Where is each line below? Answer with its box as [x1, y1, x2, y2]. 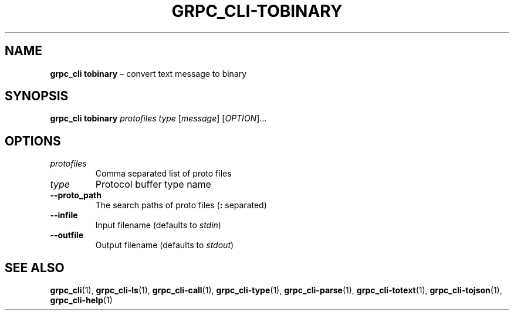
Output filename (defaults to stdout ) [95, 240, 234, 250]
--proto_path [50, 190, 102, 201]
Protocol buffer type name [95, 178, 211, 191]
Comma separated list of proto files [95, 168, 232, 179]
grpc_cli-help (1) [50, 295, 113, 306]
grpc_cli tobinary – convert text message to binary [50, 68, 247, 79]
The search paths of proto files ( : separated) [95, 200, 267, 211]
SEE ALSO [5, 260, 65, 275]
